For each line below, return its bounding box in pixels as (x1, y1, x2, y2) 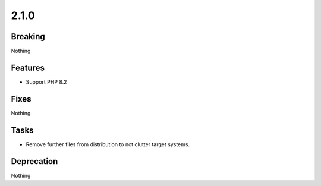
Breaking (11, 31, 46, 42)
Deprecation (11, 156, 58, 166)
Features (11, 62, 45, 72)
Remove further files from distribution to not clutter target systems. (26, 140, 190, 148)
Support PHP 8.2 (26, 78, 67, 86)
